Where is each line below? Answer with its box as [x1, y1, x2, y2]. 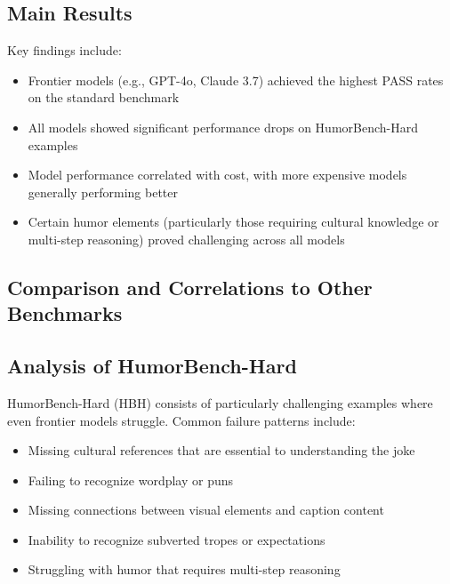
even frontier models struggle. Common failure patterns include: [7, 411, 356, 429]
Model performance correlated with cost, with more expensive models [28, 165, 407, 184]
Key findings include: [7, 41, 122, 60]
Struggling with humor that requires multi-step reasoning [28, 560, 341, 579]
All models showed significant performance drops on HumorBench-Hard [28, 117, 418, 136]
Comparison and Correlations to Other [7, 273, 373, 300]
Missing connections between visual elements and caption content [28, 500, 384, 519]
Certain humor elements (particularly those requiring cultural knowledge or [28, 212, 439, 231]
